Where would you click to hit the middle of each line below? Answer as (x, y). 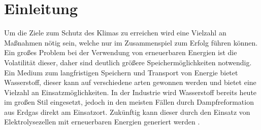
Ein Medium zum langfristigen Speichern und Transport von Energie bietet (121, 72)
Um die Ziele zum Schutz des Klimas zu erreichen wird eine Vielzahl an (115, 33)
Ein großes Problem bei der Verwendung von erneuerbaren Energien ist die (121, 52)
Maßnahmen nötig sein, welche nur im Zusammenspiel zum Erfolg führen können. (131, 42)
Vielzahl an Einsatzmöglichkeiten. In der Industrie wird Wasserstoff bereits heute (130, 92)
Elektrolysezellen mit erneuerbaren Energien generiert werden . (102, 122)
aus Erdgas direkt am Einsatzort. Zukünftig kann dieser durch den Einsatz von (127, 112)
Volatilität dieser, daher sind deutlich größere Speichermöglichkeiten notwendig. (128, 62)
